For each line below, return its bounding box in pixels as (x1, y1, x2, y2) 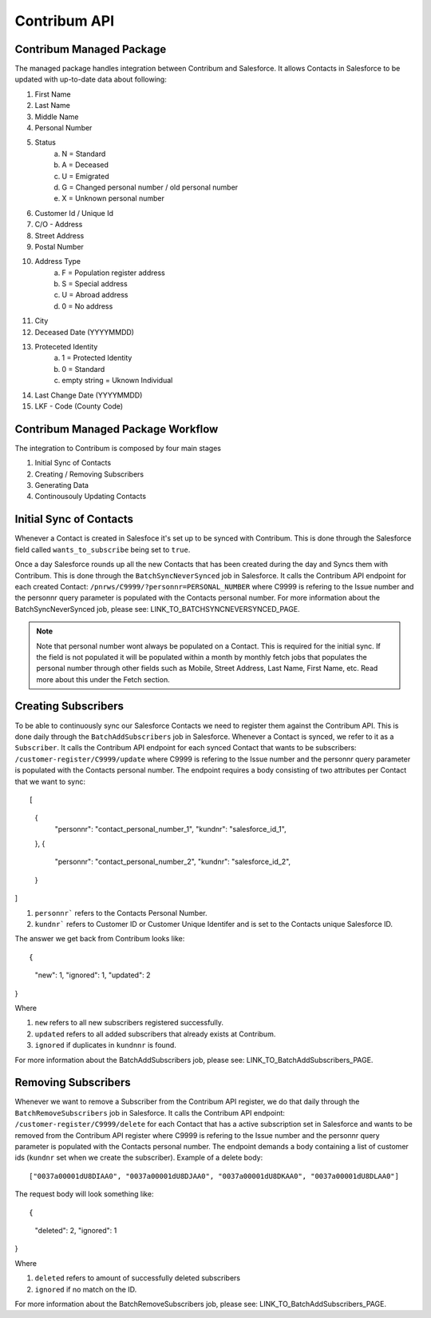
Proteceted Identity (34, 342, 98, 352)
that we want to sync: (14, 777, 85, 786)
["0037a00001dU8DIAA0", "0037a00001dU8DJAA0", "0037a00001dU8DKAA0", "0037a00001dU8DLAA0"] (29, 1172, 399, 1180)
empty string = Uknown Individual (61, 376, 173, 385)
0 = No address (61, 301, 113, 311)
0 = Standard (61, 364, 105, 373)
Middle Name (34, 112, 79, 122)
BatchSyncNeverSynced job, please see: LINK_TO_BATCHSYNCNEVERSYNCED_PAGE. (14, 604, 300, 613)
